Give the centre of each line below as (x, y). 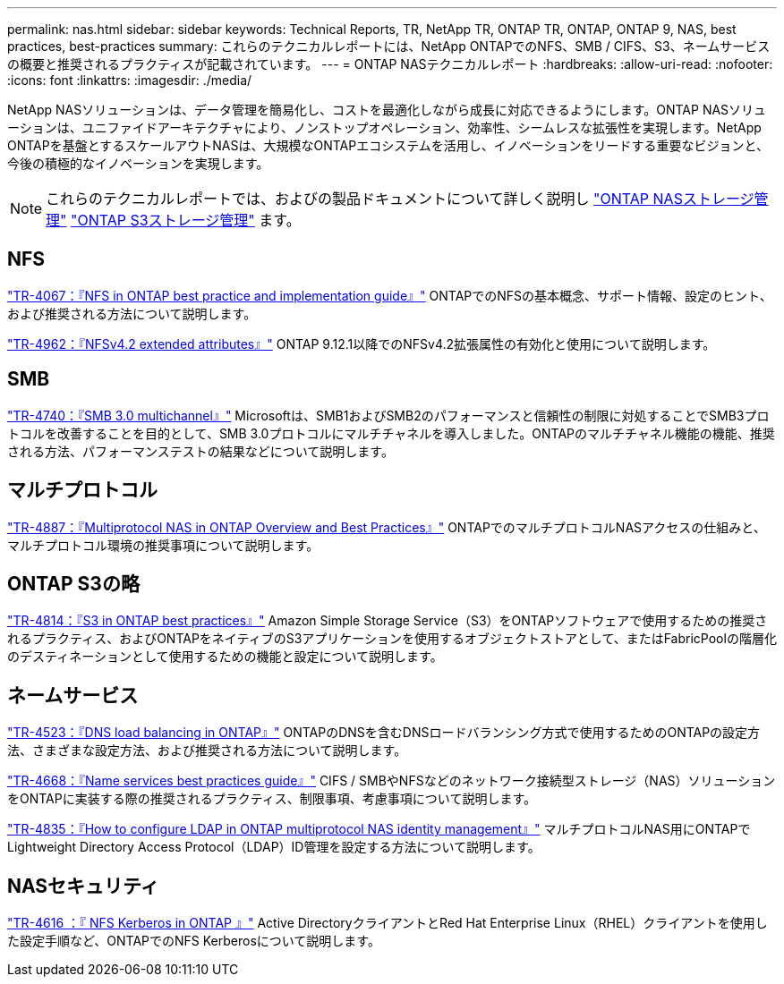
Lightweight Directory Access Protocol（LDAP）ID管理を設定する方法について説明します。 (274, 847)
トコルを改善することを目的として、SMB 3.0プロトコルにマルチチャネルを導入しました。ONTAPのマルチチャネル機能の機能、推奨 (391, 433)
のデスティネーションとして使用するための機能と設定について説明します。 (225, 657)
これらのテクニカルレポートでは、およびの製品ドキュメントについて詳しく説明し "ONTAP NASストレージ (400, 199)
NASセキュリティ (83, 886)
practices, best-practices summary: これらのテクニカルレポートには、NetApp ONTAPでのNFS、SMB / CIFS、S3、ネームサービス (389, 46)
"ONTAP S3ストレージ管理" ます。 (186, 220)
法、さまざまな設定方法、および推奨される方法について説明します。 (207, 751)
